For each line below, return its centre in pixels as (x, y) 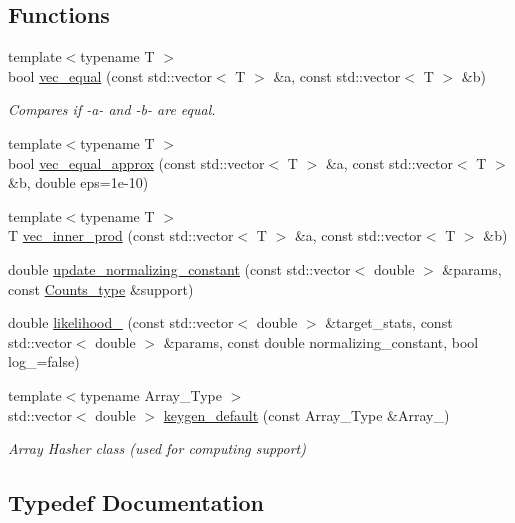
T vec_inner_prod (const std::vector (121, 235)
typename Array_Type (151, 394)
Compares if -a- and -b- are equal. (112, 109)
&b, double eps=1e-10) (78, 182)
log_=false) (44, 361)
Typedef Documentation (136, 502)
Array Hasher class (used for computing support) (157, 448)
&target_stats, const (389, 322)
